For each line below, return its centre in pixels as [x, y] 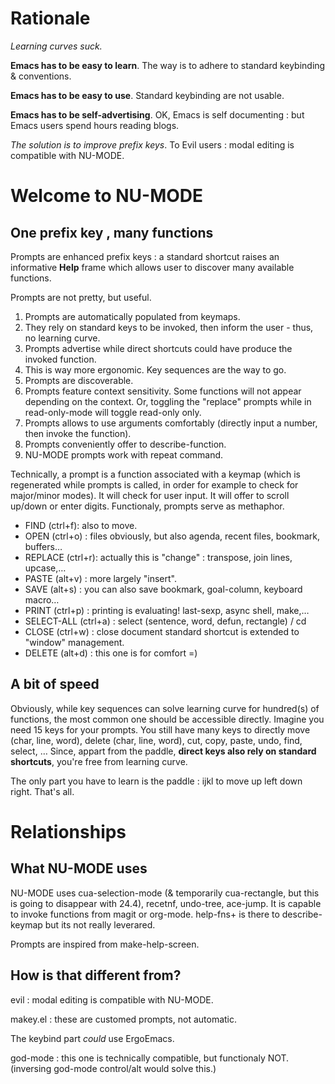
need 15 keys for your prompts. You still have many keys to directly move [160, 729]
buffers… [43, 546]
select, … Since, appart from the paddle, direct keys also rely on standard [163, 751]
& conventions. [41, 76]
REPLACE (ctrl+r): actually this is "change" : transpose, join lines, [158, 557]
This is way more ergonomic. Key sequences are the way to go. [155, 369]
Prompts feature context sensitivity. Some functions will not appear [163, 391]
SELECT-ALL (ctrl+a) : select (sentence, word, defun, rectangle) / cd [165, 621]
